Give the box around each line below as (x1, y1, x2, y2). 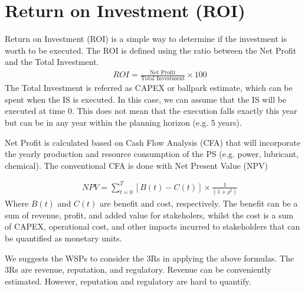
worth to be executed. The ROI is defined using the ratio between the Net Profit (5, 44, 297, 56)
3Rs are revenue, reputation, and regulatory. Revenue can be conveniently (5, 263, 271, 276)
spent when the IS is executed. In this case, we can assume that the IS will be (5, 93, 287, 105)
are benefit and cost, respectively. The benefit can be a (100, 197, 298, 210)
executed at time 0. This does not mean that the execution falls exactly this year (5, 104, 297, 117)
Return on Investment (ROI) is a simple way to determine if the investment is (5, 32, 287, 45)
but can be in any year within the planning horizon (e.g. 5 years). (5, 116, 242, 129)
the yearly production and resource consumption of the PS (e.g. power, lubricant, (5, 148, 299, 160)
